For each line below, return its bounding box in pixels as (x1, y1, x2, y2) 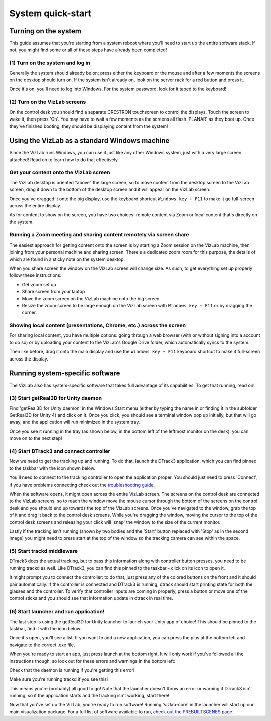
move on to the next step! (9, 435, 62, 441)
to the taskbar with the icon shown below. (9, 465, 95, 471)
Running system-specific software (9, 369, 120, 378)
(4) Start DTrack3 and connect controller (9, 448, 110, 455)
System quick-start (9, 8, 92, 19)
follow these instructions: (9, 272, 62, 278)
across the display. (9, 355, 49, 362)
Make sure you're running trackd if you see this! (9, 676, 108, 682)
